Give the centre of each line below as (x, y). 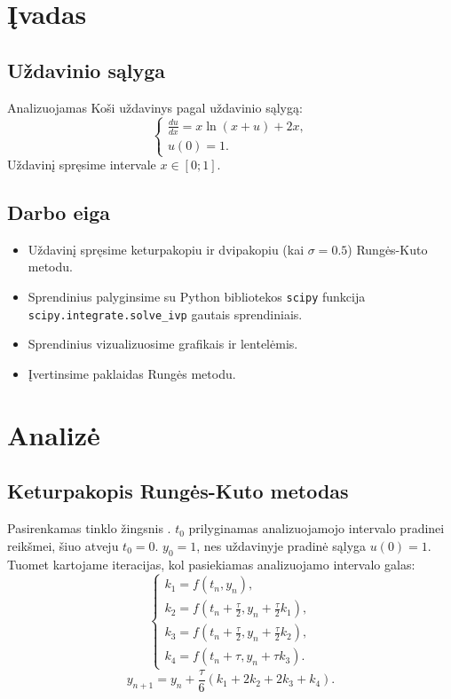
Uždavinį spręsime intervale (82, 165)
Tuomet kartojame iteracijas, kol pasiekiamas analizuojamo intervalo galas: (211, 564)
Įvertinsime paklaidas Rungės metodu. (132, 373)
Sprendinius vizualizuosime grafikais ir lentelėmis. (163, 344)
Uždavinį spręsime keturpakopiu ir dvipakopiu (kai (166, 249)
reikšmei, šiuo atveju (63, 545)
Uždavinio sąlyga (87, 70)
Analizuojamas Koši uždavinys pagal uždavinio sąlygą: (155, 107)
